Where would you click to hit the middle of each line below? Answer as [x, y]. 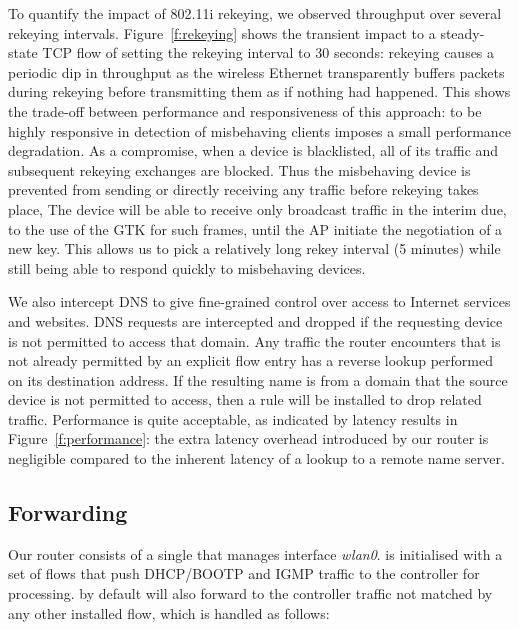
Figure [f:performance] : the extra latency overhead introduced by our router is [248, 438]
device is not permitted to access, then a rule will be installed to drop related [245, 399]
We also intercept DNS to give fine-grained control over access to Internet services [259, 301]
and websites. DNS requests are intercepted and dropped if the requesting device [255, 320]
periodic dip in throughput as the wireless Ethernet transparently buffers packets [256, 71]
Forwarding [68, 512]
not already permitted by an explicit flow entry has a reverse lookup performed [251, 360]
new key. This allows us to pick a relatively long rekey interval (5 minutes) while [254, 248]
